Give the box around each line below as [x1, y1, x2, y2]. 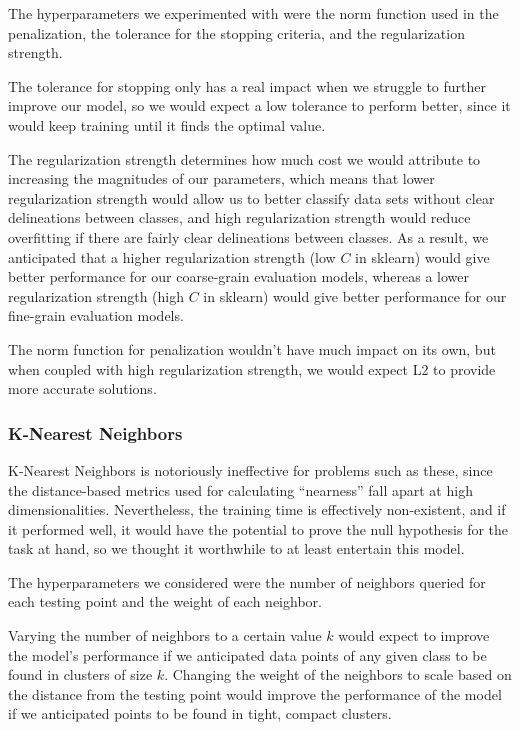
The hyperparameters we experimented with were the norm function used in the [8, 3, 499, 23]
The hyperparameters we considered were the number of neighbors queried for [8, 571, 486, 592]
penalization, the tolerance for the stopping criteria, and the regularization [8, 22, 465, 43]
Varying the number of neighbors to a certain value [8, 625, 322, 646]
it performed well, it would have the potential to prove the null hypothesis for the [8, 518, 509, 539]
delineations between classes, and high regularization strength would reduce [8, 207, 471, 228]
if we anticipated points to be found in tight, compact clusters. [8, 703, 392, 724]
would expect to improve [338, 625, 490, 646]
